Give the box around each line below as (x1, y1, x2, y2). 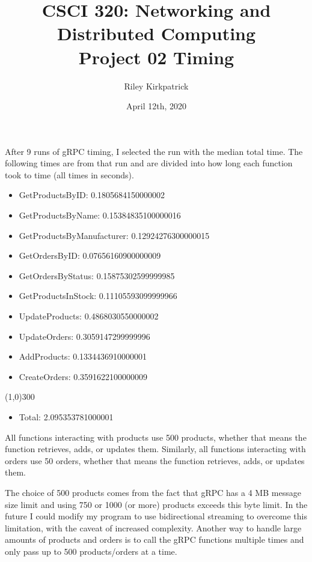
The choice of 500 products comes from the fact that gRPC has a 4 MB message (5, 486, 301, 498)
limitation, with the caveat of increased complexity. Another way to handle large (5, 521, 302, 534)
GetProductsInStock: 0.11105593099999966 (19, 289, 177, 302)
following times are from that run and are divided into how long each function (5, 157, 293, 169)
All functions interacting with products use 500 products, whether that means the (5, 431, 307, 443)
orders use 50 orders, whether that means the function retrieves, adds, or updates (5, 454, 305, 467)
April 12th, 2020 (126, 100, 186, 112)
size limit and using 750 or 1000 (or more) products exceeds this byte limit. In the (5, 498, 308, 510)
